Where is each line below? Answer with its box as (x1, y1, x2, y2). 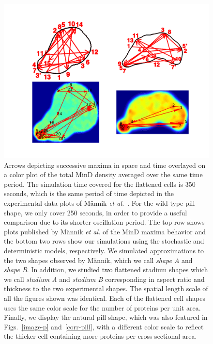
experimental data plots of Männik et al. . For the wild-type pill (4, 197, 195, 208)
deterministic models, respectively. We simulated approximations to (4, 245, 204, 255)
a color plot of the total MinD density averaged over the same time (4, 169, 203, 180)
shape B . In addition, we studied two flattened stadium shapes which (4, 264, 208, 275)
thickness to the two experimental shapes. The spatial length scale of (4, 283, 208, 294)
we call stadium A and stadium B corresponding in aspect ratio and (4, 274, 205, 284)
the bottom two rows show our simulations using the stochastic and (4, 236, 204, 246)
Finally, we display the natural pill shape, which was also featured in (4, 312, 208, 322)
